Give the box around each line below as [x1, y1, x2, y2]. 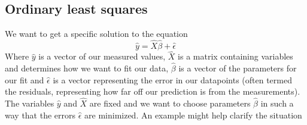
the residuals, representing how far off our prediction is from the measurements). [5, 85, 300, 98]
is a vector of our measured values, [38, 50, 166, 62]
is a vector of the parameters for [178, 62, 297, 74]
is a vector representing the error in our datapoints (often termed [53, 73, 292, 86]
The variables [5, 97, 54, 110]
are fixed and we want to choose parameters [89, 97, 251, 110]
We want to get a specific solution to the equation [5, 27, 188, 40]
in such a [260, 97, 294, 110]
